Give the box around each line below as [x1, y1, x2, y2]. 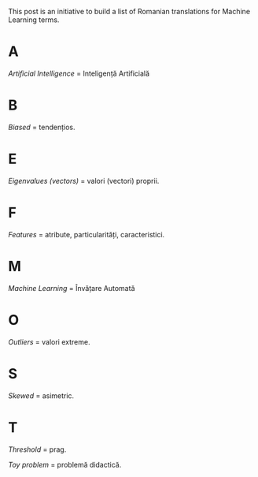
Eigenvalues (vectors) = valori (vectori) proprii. [8, 176, 160, 185]
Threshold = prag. [8, 445, 67, 454]
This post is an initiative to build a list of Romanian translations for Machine [8, 7, 250, 16]
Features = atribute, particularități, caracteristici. [8, 229, 165, 239]
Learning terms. [8, 15, 60, 24]
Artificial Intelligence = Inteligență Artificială [8, 69, 150, 78]
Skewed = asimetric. [8, 390, 75, 401]
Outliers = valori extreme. [8, 337, 90, 346]
